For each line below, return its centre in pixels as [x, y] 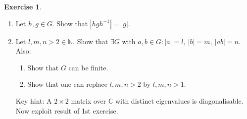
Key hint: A [34, 100]
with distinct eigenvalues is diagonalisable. [179, 100]
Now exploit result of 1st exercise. [67, 110]
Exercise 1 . [23, 6]
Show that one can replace [68, 84]
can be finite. [88, 67]
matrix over [89, 100]
